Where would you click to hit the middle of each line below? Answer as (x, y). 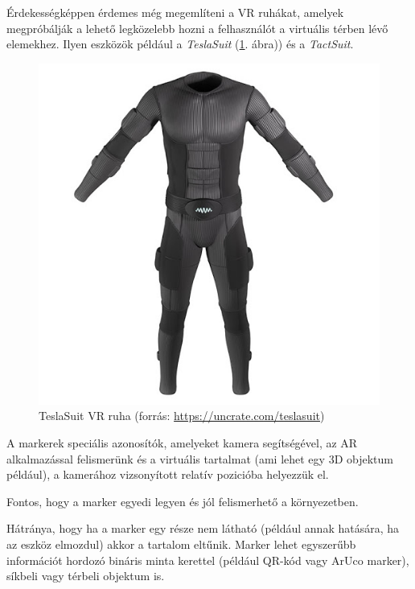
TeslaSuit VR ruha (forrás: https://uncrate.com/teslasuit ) (182, 416)
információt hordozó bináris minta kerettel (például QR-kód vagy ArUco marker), (208, 560)
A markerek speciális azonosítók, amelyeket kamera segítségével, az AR (182, 442)
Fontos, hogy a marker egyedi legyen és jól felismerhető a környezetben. (183, 501)
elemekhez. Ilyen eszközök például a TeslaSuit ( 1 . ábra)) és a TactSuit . (180, 44)
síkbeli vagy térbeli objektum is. (86, 576)
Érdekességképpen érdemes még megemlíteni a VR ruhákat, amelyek (175, 12)
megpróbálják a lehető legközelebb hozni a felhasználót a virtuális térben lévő (197, 28)
